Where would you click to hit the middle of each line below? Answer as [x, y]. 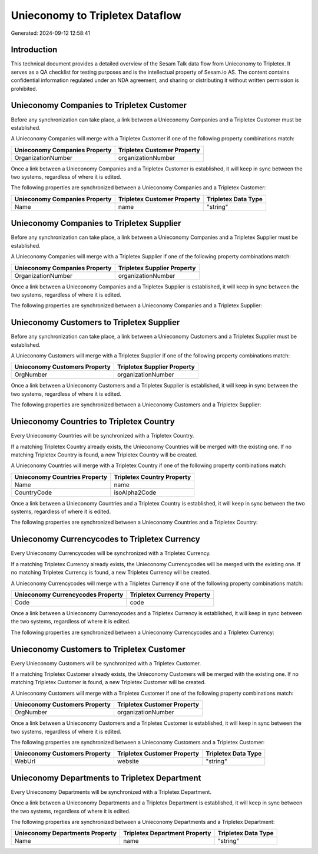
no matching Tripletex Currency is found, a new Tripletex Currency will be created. [111, 573]
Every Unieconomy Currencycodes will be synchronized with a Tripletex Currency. [111, 553]
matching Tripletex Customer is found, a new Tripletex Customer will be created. [108, 682]
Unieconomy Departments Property [66, 833]
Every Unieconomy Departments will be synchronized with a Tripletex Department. [111, 792]
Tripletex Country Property [153, 477]
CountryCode [33, 492]
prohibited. [24, 88]
